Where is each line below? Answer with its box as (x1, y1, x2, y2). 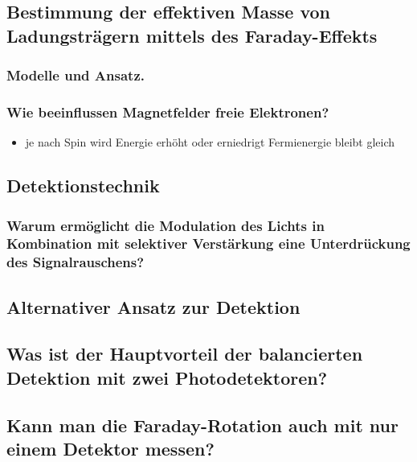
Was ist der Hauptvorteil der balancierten (6, 341, 363, 366)
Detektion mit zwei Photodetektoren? (6, 365, 328, 390)
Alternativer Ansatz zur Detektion (6, 294, 300, 319)
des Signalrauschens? (6, 252, 145, 272)
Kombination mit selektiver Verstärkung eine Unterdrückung (6, 233, 411, 254)
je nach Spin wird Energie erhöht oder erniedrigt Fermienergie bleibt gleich (25, 134, 395, 151)
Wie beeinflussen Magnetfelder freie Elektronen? (6, 101, 329, 122)
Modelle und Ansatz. (6, 65, 145, 85)
